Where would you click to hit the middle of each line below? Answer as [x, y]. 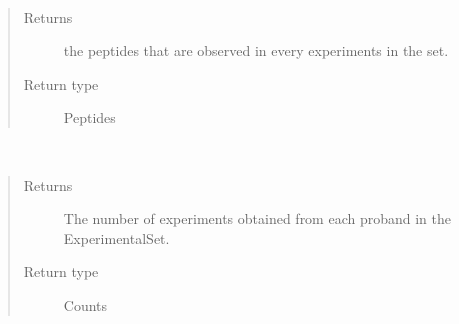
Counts [85, 304]
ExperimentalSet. [116, 237]
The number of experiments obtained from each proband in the [257, 218]
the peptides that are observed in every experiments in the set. [256, 50]
